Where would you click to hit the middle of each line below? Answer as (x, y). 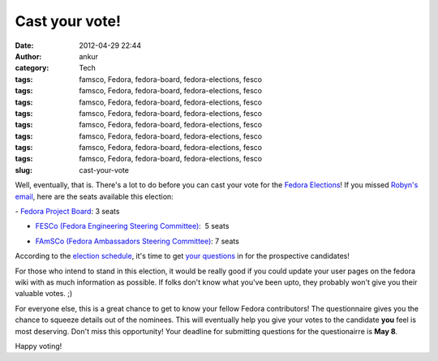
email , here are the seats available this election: (94, 196)
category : (32, 68)
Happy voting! (39, 346)
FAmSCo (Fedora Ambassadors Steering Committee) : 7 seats (137, 241)
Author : (28, 56)
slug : (24, 170)
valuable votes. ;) (44, 294)
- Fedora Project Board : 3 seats (67, 212)
